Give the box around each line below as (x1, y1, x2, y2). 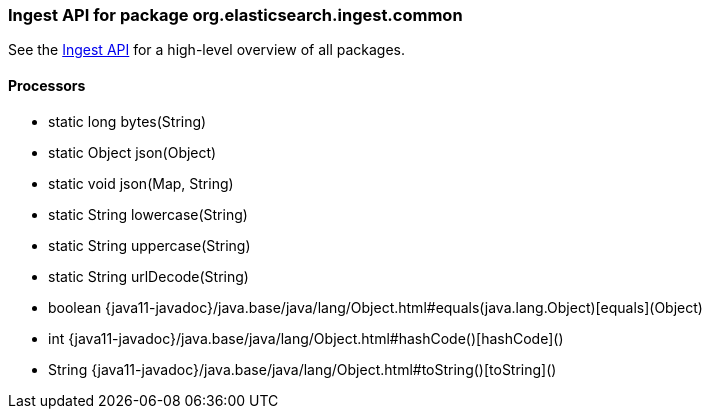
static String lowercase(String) (48, 205, 248, 223)
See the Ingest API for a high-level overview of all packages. (8, 41, 406, 59)
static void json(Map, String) (48, 174, 234, 192)
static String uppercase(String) (48, 236, 251, 254)
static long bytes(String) (48, 112, 207, 130)
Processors (8, 76, 86, 94)
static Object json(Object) (48, 143, 217, 161)
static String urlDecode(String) (48, 267, 249, 285)
